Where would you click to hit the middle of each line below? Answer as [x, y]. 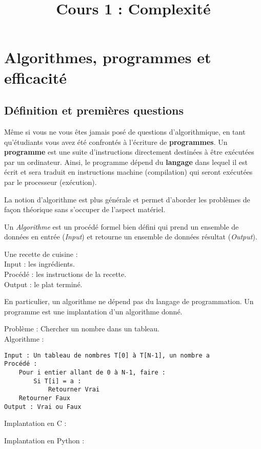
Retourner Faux [44, 398]
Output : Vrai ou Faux [43, 407]
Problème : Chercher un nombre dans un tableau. [82, 329]
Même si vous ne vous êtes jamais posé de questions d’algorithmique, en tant [125, 131]
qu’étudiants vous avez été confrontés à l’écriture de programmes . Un [116, 142]
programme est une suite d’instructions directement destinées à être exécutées [129, 152]
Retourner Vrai [74, 390]
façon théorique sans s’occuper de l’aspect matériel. [85, 209]
